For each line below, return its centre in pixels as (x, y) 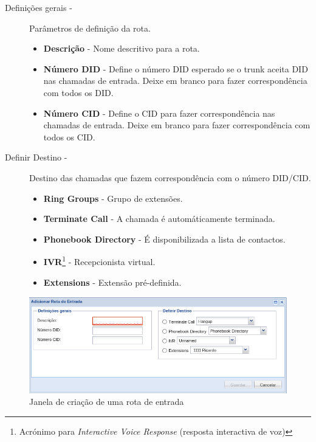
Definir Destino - (36, 157)
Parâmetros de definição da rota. (90, 28)
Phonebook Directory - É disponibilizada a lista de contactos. (164, 239)
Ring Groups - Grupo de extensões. (113, 198)
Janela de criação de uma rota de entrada (107, 402)
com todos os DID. (78, 92)
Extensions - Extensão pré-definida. (112, 282)
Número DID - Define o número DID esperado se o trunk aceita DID (176, 68)
